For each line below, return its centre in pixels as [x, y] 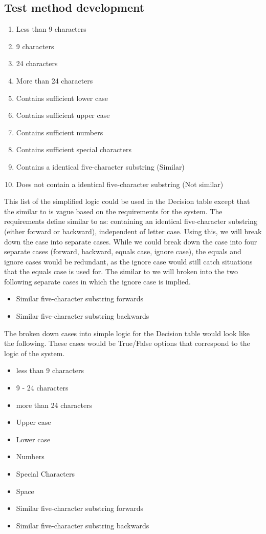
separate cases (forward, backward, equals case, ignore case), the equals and [123, 251]
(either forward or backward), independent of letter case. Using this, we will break [133, 231]
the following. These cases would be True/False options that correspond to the [127, 343]
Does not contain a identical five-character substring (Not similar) [120, 184]
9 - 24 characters [42, 388]
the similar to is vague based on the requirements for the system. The [113, 211]
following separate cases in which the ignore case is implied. [97, 281]
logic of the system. [35, 353]
